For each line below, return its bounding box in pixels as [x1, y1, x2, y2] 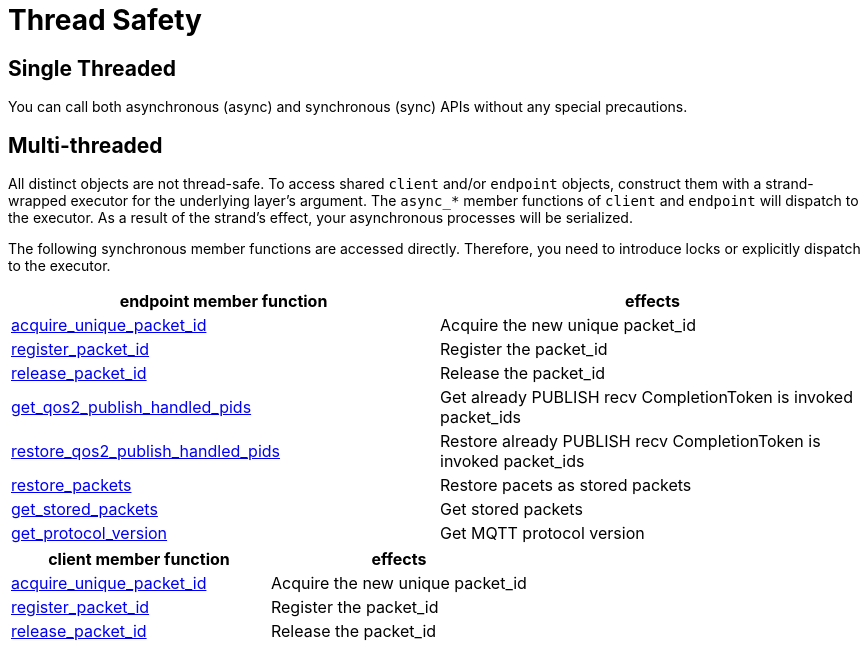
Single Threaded [8, 55, 176, 81]
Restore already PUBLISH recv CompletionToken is [440, 431, 821, 452]
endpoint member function [119, 291, 328, 312]
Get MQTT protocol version [440, 523, 645, 544]
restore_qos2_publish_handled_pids [11, 441, 281, 462]
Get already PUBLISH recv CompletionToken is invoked [440, 387, 853, 408]
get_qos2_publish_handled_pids [11, 397, 252, 418]
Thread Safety [8, 3, 202, 37]
